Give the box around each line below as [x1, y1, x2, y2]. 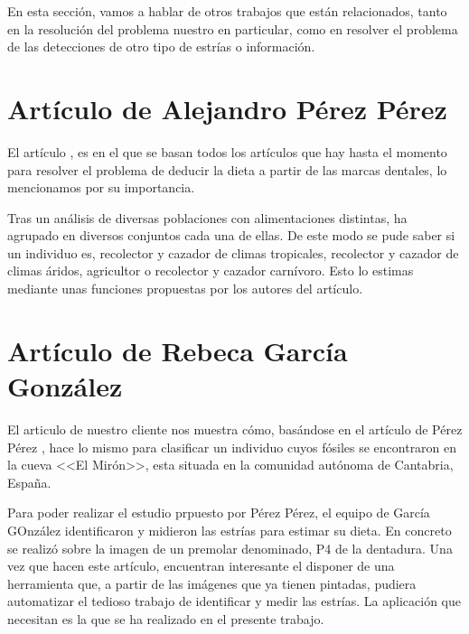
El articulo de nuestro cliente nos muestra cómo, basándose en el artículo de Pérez [7, 419, 463, 438]
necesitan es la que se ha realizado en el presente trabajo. [7, 609, 324, 628]
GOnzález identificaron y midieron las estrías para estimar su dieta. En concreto [7, 520, 452, 539]
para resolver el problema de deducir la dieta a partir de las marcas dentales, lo [7, 160, 447, 179]
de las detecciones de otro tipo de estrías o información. [7, 37, 315, 56]
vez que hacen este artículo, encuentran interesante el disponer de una [7, 556, 395, 575]
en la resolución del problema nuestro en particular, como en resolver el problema [7, 19, 458, 38]
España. [7, 472, 52, 491]
